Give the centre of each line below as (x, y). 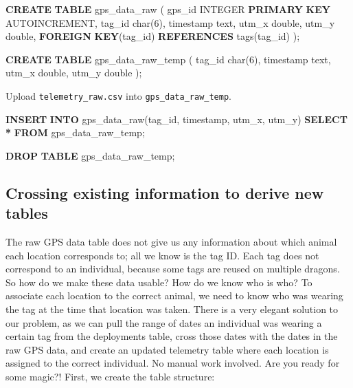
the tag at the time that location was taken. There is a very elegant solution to (172, 309)
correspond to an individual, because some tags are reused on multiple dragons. (173, 269)
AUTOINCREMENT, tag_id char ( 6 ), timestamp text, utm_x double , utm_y (170, 22)
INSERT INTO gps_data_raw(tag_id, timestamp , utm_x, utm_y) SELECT (176, 119)
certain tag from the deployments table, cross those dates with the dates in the (172, 336)
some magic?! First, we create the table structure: (110, 376)
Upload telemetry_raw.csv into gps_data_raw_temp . (118, 95)
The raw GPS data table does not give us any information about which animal (171, 241)
